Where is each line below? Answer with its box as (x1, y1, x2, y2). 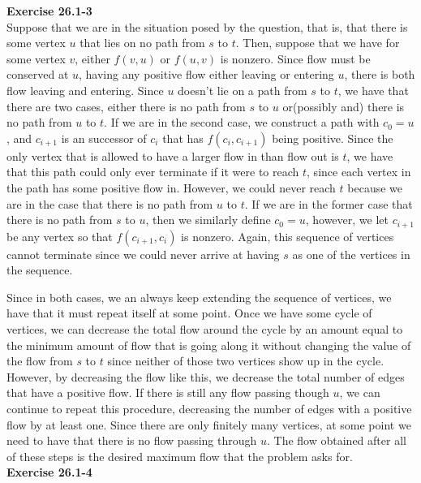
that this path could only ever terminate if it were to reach (6, 163, 299, 180)
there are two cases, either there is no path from (6, 97, 246, 114)
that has (162, 129, 204, 146)
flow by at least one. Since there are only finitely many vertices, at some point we (6, 416, 411, 433)
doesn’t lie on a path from (178, 81, 307, 98)
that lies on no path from (79, 34, 205, 51)
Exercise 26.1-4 (6, 464, 92, 481)
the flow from (6, 352, 73, 369)
